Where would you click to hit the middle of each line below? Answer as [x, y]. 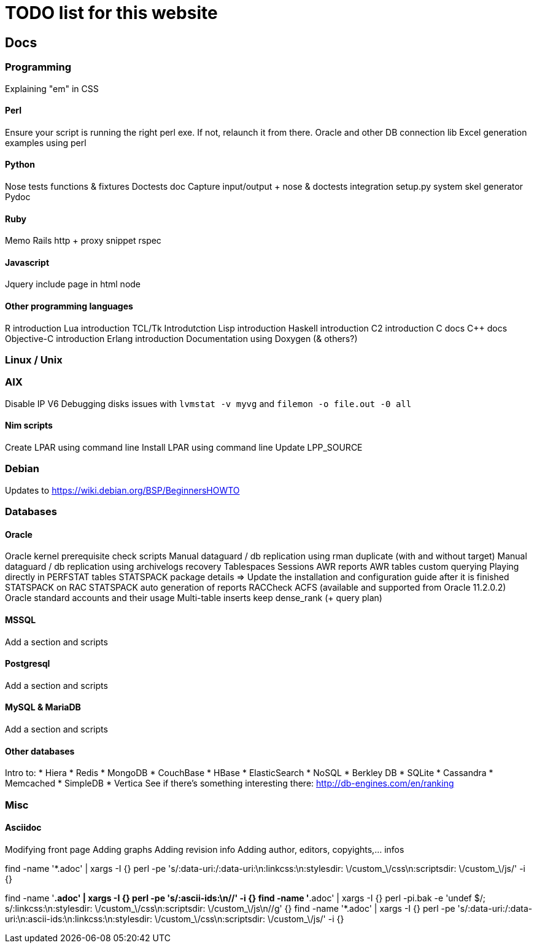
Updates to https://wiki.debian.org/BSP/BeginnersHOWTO [122, 490]
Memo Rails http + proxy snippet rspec [83, 241]
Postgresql [28, 664]
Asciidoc [23, 828]
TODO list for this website [111, 13]
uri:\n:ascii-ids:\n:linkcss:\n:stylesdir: [79, 919]
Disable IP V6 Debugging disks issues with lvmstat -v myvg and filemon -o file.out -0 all [208, 403]
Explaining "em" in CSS [52, 88]
